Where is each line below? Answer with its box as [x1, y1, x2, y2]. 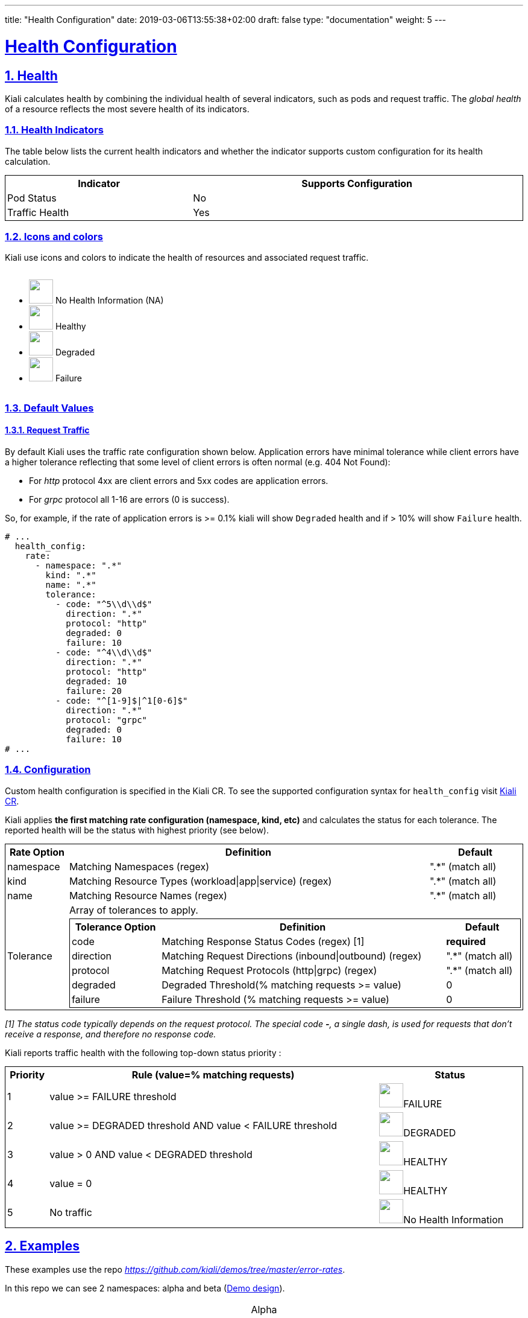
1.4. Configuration [5, 763, 91, 776]
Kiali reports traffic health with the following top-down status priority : [5, 1047, 281, 1058]
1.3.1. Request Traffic [5, 425, 90, 436]
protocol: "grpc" [66, 715, 148, 725]
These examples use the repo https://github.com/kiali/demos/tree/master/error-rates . [5, 1264, 345, 1275]
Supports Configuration [301, 177, 413, 189]
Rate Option [9, 845, 64, 858]
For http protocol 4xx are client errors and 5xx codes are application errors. [29, 476, 328, 486]
